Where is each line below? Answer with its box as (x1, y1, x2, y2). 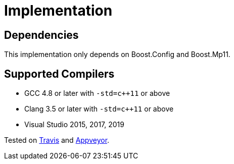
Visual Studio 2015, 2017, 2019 (24, 120, 124, 129)
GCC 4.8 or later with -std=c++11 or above (24, 89, 170, 98)
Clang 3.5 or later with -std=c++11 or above (24, 104, 174, 114)
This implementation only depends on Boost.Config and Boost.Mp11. (4, 50, 230, 59)
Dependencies (4, 28, 79, 41)
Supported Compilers (4, 67, 115, 80)
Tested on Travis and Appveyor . (4, 136, 110, 145)
